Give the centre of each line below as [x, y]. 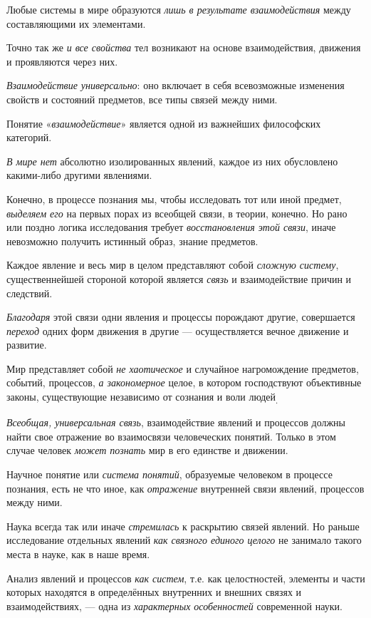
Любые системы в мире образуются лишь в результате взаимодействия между [179, 9]
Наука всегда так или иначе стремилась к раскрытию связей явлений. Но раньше [183, 526]
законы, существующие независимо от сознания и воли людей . [142, 397]
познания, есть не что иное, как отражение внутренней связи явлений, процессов [185, 488]
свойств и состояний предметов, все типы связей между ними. [142, 99]
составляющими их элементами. [76, 23]
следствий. [30, 293]
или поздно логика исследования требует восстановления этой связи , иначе [171, 227]
